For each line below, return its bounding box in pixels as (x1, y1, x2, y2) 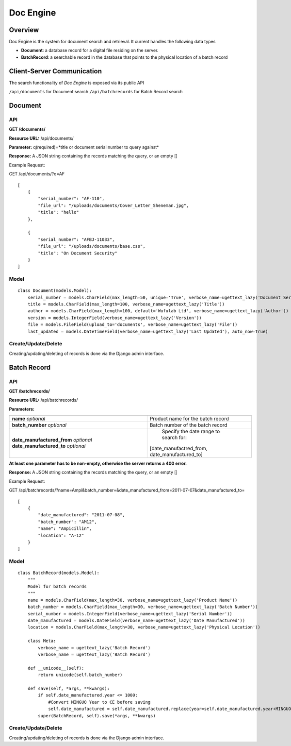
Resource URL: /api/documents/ (9, 135, 74, 141)
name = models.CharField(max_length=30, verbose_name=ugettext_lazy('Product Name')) (27, 597, 238, 603)
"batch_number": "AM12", (38, 519, 97, 525)
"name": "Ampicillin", (38, 526, 92, 531)
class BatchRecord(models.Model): (17, 570, 99, 576)
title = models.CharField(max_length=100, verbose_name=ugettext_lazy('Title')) (27, 302, 225, 307)
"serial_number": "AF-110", (38, 196, 105, 202)
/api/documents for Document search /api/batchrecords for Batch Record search (9, 89, 183, 95)
